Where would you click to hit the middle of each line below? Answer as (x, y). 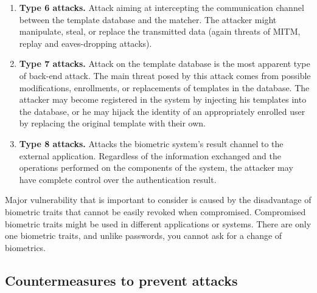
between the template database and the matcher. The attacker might (148, 19)
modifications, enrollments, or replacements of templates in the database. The (164, 87)
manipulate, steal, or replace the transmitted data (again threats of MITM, (160, 31)
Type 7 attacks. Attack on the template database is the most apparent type (165, 64)
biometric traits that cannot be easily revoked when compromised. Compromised (155, 211)
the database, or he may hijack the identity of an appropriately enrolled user (162, 111)
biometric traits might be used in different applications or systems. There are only (158, 223)
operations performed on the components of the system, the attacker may (156, 167)
